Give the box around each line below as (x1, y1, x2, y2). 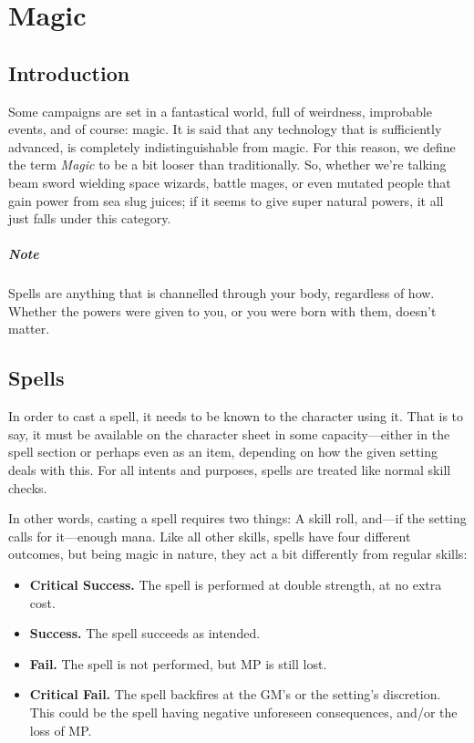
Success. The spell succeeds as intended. (29, 624, 261, 643)
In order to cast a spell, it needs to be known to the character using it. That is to (8, 407, 464, 426)
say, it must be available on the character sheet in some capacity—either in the (8, 424, 450, 443)
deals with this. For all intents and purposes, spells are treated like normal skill (8, 460, 451, 480)
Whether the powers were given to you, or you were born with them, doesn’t (8, 301, 437, 320)
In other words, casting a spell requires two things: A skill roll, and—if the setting (8, 509, 467, 528)
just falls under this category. (8, 209, 171, 228)
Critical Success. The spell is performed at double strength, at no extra (29, 575, 442, 594)
